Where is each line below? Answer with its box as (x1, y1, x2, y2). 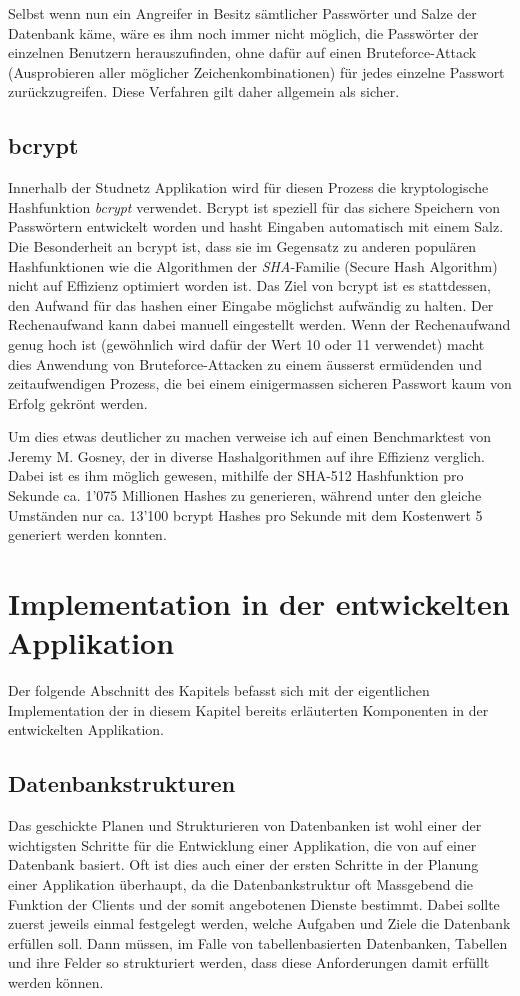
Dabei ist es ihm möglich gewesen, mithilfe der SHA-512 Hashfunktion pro (8, 465, 464, 486)
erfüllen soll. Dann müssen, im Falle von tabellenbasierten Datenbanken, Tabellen (8, 932, 508, 953)
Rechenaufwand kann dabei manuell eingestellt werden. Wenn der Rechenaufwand (8, 314, 511, 335)
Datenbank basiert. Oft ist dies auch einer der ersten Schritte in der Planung (8, 854, 479, 875)
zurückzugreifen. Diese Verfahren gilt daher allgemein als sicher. (8, 81, 400, 102)
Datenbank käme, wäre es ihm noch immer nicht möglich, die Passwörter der (8, 22, 479, 43)
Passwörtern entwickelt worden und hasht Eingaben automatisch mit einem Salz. (8, 216, 504, 237)
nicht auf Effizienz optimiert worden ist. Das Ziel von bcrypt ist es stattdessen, (8, 275, 491, 296)
